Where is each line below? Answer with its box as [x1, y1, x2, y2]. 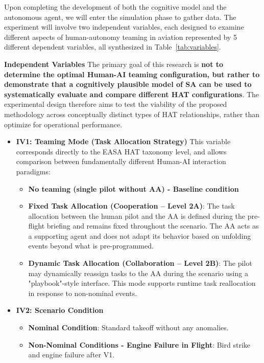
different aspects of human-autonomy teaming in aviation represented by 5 [4, 31, 237, 42]
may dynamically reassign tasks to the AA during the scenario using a [28, 267, 248, 278]
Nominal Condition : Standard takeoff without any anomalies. [28, 322, 229, 333]
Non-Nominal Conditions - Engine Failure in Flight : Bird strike [28, 339, 250, 350]
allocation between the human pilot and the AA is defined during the [28, 210, 246, 221]
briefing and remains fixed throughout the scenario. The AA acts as [46, 220, 259, 231]
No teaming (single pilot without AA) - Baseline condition [28, 183, 239, 194]
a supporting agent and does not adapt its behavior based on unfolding [28, 230, 251, 241]
